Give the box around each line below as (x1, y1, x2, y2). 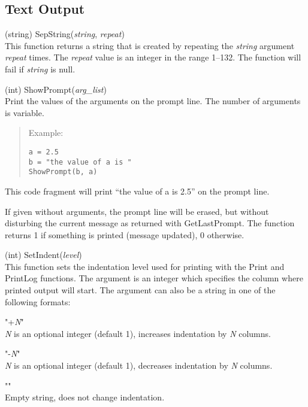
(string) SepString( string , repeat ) (5, 28, 125, 40)
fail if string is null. (5, 62, 76, 75)
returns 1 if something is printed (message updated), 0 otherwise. (5, 228, 244, 241)
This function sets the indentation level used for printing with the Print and (5, 260, 285, 272)
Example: (28, 126, 64, 139)
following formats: (5, 295, 71, 308)
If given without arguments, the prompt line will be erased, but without (5, 205, 269, 217)
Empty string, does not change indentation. (5, 391, 165, 403)
